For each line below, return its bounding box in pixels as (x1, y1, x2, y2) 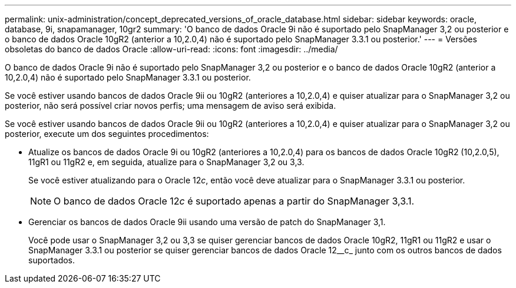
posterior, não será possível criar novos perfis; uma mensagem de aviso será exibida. (5, 101, 336, 110)
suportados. (28, 255, 75, 265)
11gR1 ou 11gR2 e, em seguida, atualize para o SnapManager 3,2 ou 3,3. (28, 157, 305, 167)
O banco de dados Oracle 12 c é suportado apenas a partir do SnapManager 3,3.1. (54, 195, 415, 207)
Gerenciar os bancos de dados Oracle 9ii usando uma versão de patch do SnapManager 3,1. (28, 217, 386, 227)
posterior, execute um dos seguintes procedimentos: (5, 129, 209, 139)
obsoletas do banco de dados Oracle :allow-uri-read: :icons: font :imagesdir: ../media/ (5, 44, 338, 54)
